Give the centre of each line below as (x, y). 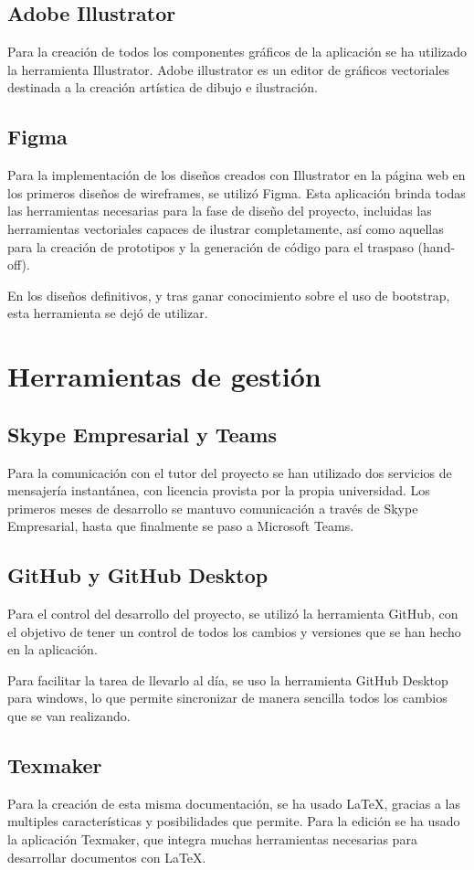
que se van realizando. (69, 716)
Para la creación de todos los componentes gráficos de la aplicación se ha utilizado (237, 52)
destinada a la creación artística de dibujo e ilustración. (163, 87)
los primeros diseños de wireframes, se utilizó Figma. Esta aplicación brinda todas (237, 192)
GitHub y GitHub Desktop (138, 575)
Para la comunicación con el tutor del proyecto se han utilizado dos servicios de (230, 472)
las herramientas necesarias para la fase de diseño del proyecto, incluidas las (220, 211)
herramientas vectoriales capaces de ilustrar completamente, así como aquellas (226, 228)
